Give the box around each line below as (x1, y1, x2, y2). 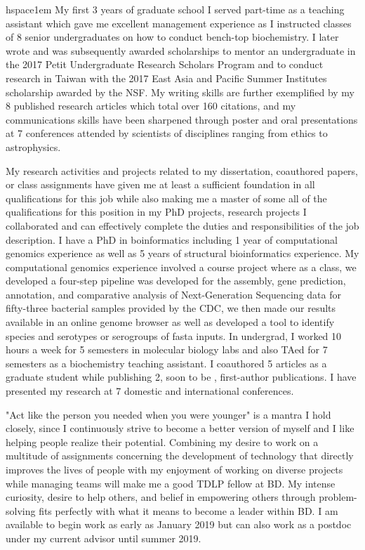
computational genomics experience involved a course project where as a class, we (6, 259, 357, 274)
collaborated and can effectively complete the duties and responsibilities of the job (6, 218, 359, 233)
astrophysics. (6, 139, 61, 154)
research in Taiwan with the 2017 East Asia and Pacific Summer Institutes (6, 70, 327, 85)
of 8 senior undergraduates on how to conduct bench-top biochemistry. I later (6, 30, 339, 44)
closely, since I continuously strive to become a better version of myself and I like (6, 421, 354, 436)
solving (6, 503, 36, 518)
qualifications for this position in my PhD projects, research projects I (6, 204, 307, 219)
